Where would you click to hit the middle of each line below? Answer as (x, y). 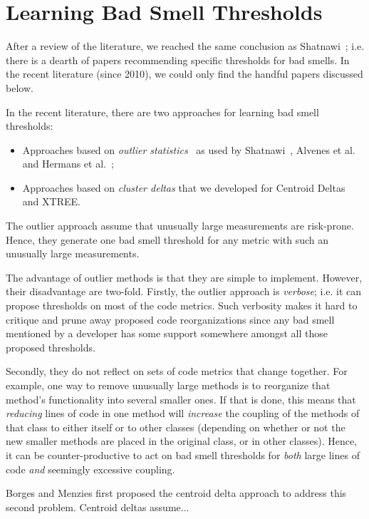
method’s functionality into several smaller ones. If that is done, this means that (181, 399)
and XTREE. (51, 201)
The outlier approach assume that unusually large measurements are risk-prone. (180, 226)
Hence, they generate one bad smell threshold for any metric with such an (167, 239)
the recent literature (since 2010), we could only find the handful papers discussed (184, 74)
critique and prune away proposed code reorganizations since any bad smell (170, 319)
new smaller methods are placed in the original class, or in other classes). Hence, (182, 441)
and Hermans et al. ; (68, 164)
